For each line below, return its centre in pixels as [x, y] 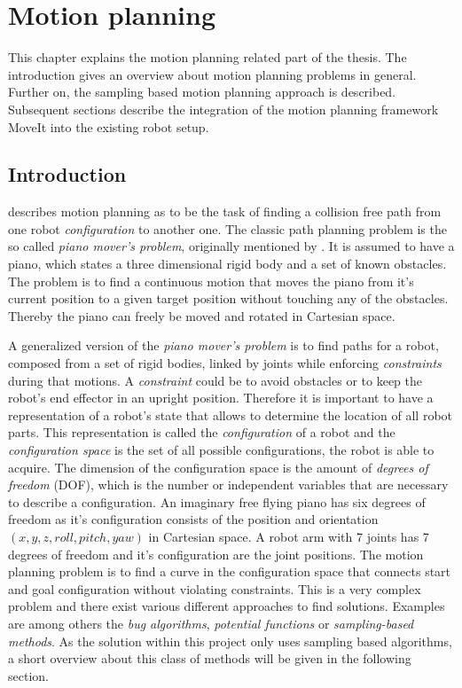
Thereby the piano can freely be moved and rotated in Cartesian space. [202, 315]
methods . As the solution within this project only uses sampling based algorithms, [230, 641]
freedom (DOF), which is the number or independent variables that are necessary [228, 485]
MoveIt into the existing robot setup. [109, 126]
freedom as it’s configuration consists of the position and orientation [193, 519]
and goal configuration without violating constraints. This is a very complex [215, 588]
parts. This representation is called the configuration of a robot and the [202, 432]
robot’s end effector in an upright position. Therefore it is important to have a [221, 398]
